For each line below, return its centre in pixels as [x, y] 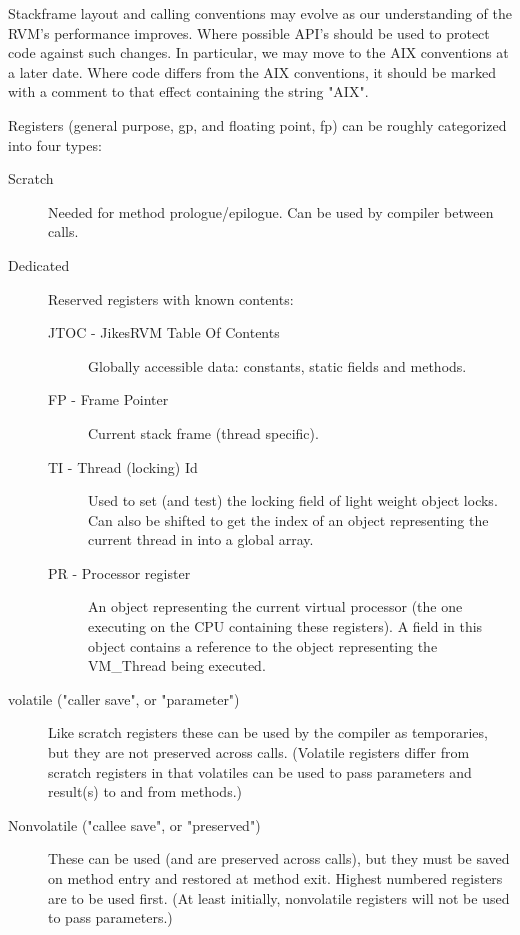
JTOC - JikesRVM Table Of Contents [164, 332]
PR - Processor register [119, 572]
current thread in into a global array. [201, 539]
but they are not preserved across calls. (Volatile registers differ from [259, 752]
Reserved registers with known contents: [171, 298]
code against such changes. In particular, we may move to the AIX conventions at [258, 52]
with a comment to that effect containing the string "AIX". [188, 91]
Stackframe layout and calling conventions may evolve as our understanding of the [260, 13]
